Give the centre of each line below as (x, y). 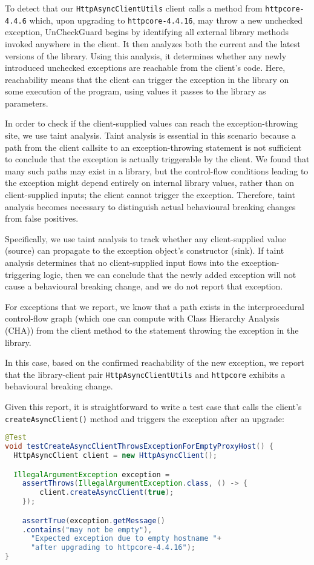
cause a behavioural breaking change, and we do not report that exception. (144, 286)
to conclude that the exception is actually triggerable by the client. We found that (157, 159)
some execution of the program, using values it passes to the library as (136, 91)
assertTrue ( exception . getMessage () (93, 520)
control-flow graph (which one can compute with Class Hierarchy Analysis (142, 318)
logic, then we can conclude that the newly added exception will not (170, 274)
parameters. (27, 103)
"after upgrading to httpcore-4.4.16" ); (113, 548)
